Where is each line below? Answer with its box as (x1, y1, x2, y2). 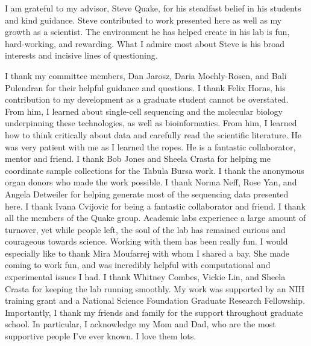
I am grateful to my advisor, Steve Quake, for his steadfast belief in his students (5, 2, 301, 14)
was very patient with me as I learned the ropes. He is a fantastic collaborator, (5, 140, 296, 153)
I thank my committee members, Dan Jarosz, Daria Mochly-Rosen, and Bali (5, 69, 287, 82)
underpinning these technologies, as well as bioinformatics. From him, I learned (5, 117, 297, 129)
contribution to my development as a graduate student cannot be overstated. (5, 93, 289, 106)
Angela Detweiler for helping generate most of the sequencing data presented (5, 187, 289, 200)
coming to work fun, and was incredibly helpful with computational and (5, 258, 271, 271)
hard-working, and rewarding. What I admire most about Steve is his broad (5, 37, 285, 50)
